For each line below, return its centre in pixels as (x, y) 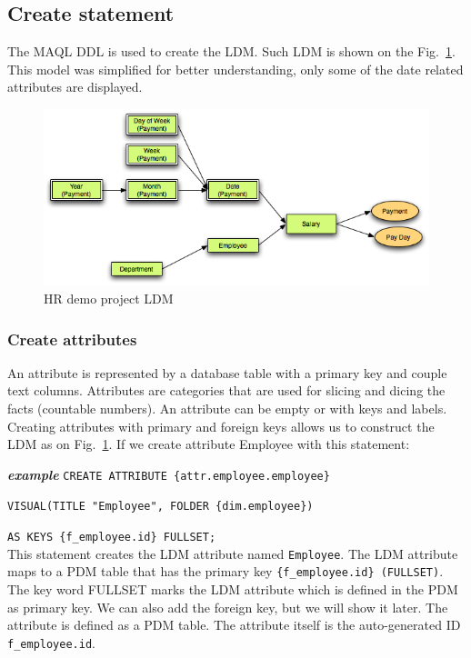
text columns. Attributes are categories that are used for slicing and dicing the (226, 390)
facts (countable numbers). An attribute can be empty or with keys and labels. (227, 409)
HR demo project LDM (109, 299)
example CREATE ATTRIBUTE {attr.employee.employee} (169, 474)
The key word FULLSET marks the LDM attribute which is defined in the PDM (233, 589)
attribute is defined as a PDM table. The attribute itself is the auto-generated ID (234, 625)
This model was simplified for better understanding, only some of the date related (235, 69)
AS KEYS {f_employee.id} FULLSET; (112, 538)
